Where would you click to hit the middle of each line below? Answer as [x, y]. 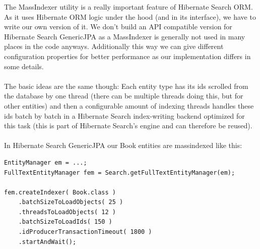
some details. [24, 66]
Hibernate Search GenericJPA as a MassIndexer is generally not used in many [125, 36]
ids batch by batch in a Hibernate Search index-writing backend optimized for [124, 115]
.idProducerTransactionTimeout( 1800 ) [85, 232]
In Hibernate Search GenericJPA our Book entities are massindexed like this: [123, 145]
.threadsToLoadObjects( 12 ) [67, 212]
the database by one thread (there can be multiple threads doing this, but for [124, 96]
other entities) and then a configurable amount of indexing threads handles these [129, 105]
